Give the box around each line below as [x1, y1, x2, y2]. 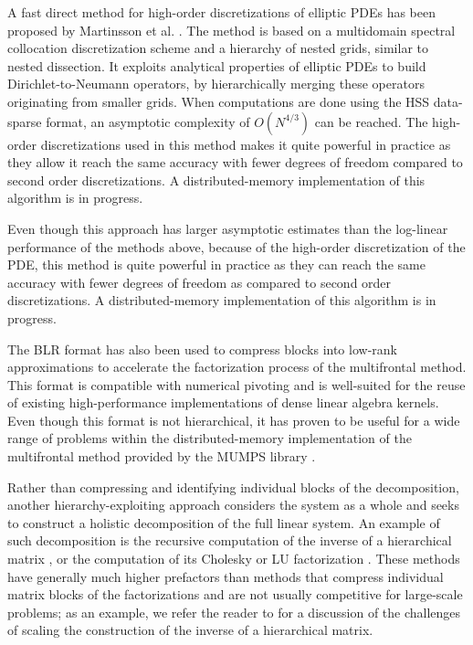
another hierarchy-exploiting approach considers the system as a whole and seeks [7, 495, 459, 514]
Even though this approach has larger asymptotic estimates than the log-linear [7, 218, 448, 238]
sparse [7, 111, 42, 131]
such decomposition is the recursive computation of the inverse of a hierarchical [7, 531, 452, 550]
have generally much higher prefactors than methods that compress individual [7, 566, 444, 586]
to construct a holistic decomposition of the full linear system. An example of [7, 513, 440, 532]
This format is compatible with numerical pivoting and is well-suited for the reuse [7, 375, 466, 394]
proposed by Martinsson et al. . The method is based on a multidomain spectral [7, 20, 456, 39]
